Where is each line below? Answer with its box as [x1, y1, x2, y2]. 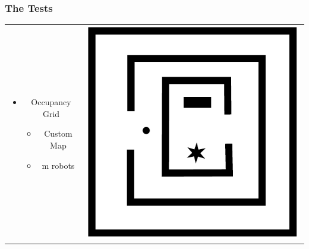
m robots [42, 159, 75, 171]
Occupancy [31, 96, 71, 108]
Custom [44, 127, 72, 140]
